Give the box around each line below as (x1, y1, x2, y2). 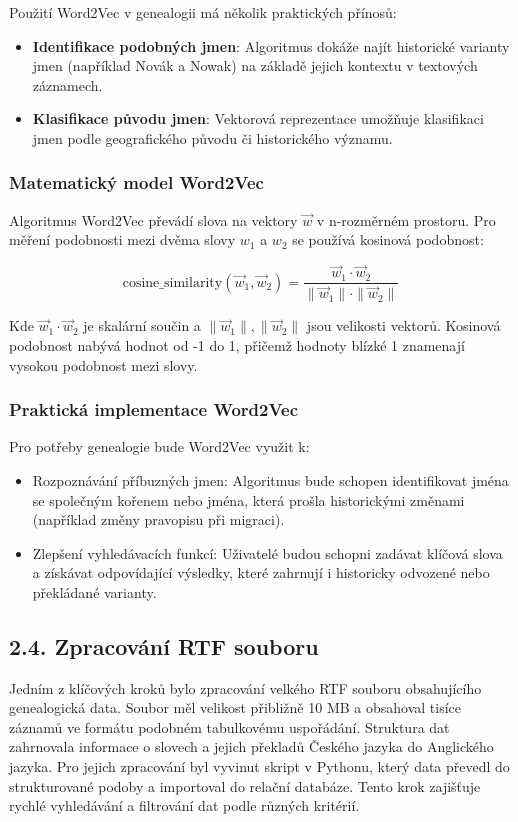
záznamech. (32, 74, 103, 95)
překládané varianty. (32, 581, 157, 602)
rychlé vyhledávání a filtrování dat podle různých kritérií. (9, 795, 360, 816)
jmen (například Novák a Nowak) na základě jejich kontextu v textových (32, 55, 478, 76)
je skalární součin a (83, 315, 201, 336)
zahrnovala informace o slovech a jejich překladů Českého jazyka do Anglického (9, 736, 494, 757)
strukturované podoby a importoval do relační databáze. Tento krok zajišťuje (9, 775, 481, 796)
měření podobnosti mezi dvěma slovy (9, 229, 236, 250)
